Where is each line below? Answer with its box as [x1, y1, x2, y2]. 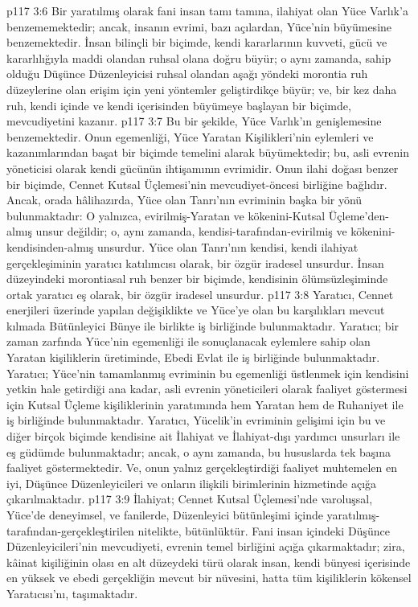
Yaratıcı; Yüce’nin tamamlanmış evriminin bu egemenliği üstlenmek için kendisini [6, 364, 409, 381]
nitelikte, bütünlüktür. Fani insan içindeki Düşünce [137, 522, 390, 539]
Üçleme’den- [328, 207, 389, 224]
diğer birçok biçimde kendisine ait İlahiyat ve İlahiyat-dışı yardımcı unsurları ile [6, 428, 400, 445]
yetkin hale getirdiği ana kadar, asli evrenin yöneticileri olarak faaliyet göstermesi [6, 380, 408, 397]
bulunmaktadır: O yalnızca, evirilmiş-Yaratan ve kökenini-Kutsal [6, 207, 326, 224]
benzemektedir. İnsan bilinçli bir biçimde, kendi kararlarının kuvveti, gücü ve [6, 34, 387, 51]
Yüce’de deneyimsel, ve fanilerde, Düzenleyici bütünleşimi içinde [6, 507, 323, 523]
